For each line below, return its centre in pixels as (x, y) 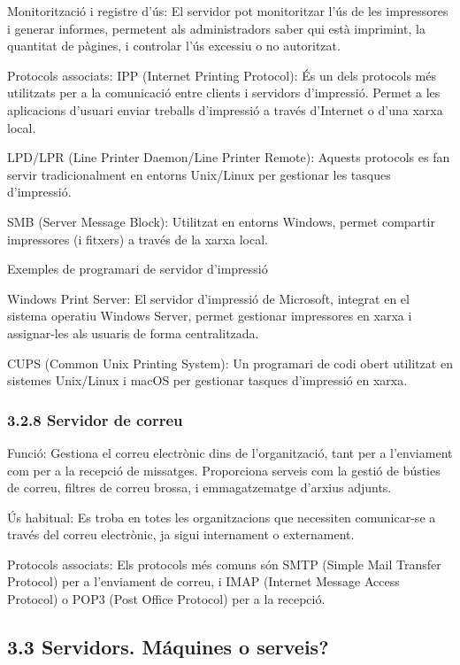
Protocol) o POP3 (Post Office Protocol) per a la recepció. (166, 599)
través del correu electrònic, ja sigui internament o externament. (181, 534)
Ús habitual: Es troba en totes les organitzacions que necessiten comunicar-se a (222, 517)
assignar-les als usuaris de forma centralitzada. (133, 332)
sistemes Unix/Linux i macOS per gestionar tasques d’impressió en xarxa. (207, 380)
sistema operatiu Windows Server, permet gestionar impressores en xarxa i (210, 316)
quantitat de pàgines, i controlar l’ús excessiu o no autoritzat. (174, 46)
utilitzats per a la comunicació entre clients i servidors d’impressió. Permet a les (224, 93)
